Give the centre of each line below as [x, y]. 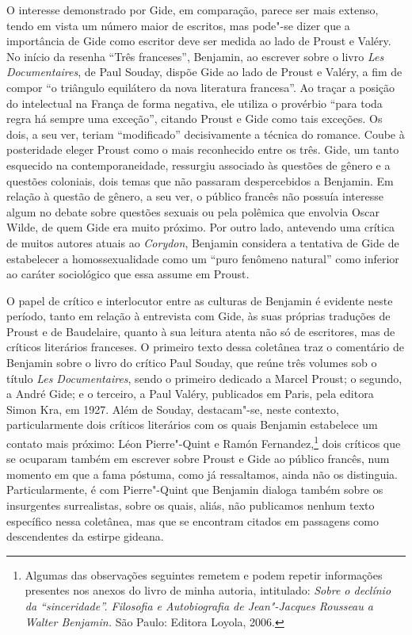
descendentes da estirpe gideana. [85, 536]
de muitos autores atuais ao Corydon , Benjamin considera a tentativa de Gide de [203, 242]
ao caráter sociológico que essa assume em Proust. [128, 274]
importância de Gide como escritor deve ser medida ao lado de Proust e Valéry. [199, 41]
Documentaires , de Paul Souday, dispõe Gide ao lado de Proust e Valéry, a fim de [204, 72]
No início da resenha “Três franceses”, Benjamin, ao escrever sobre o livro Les [195, 56]
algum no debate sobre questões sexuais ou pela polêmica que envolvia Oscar [193, 211]
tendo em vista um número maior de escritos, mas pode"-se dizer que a [178, 25]
